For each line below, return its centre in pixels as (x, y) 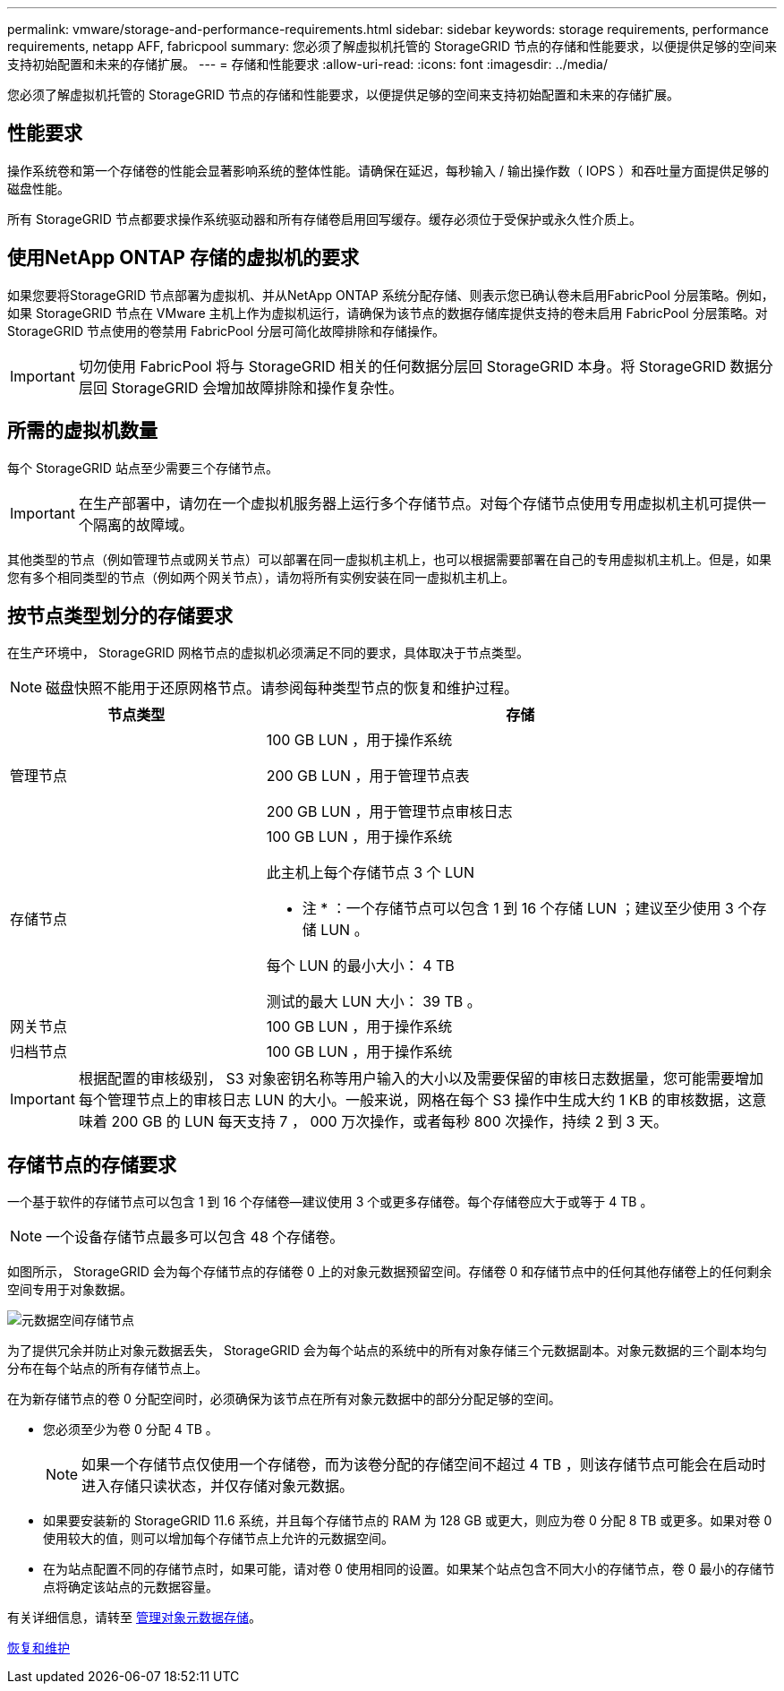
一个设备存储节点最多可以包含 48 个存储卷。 (195, 1237)
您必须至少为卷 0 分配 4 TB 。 (131, 1429)
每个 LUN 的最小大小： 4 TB (360, 966)
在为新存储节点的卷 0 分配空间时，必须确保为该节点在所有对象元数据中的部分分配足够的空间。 (284, 1399)
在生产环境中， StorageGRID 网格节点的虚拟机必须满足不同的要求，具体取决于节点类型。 (268, 653)
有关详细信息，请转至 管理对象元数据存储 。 (134, 1618)
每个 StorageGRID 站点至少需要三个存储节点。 (143, 468)
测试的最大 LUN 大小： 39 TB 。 (374, 1002)
